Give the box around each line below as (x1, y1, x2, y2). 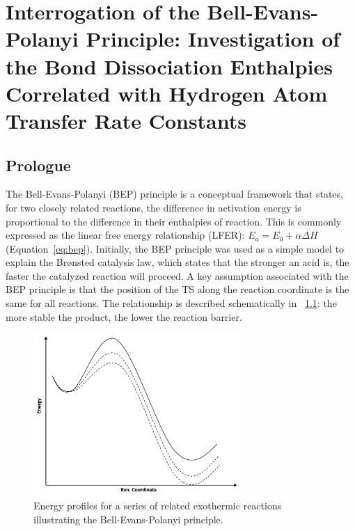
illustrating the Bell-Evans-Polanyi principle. (33, 512, 223, 526)
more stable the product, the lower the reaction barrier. (6, 309, 242, 324)
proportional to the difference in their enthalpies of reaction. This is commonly (6, 214, 342, 228)
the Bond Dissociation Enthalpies (6, 51, 333, 80)
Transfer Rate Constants (6, 106, 246, 134)
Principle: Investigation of (86, 24, 340, 53)
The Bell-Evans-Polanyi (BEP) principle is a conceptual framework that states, (6, 187, 343, 201)
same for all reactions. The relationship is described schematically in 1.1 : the (6, 296, 337, 310)
